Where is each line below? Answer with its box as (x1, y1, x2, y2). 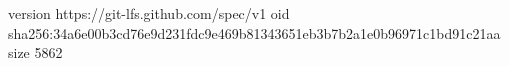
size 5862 (8, 42, 63, 63)
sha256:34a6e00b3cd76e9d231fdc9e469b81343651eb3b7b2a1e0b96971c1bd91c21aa (8, 22, 501, 43)
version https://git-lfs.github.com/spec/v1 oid (8, 3, 290, 23)
